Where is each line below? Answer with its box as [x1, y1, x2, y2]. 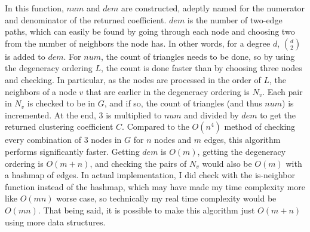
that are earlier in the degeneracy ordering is [86, 85, 250, 97]
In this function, [5, 2, 64, 14]
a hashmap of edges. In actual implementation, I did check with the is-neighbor [5, 169, 295, 181]
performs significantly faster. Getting [5, 145, 140, 157]
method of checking [224, 120, 296, 133]
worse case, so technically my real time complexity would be [56, 192, 277, 204]
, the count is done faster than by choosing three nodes [100, 62, 302, 74]
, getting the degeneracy [197, 145, 286, 157]
